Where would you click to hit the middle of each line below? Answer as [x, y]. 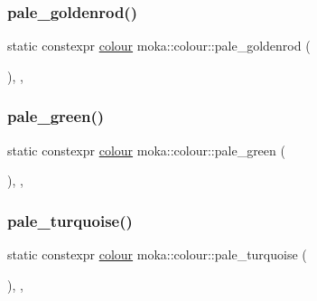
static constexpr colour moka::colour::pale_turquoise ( [157, 254]
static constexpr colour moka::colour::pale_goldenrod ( [159, 46]
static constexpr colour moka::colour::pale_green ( [146, 150]
